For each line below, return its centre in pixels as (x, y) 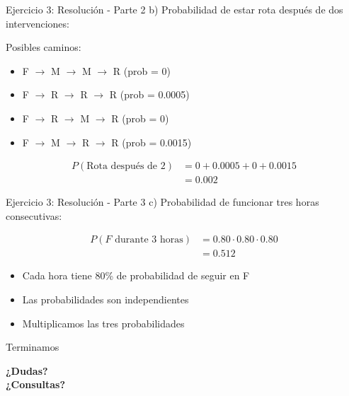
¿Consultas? (36, 384)
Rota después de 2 (126, 167)
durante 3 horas (149, 240)
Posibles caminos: (44, 47)
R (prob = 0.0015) (151, 142)
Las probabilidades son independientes (105, 299)
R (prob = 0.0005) (149, 94)
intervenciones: (38, 23)
